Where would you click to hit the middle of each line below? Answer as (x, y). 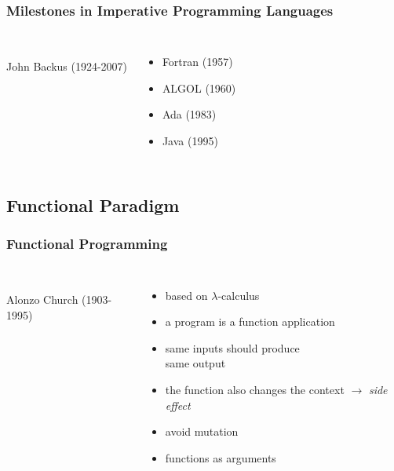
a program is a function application (250, 321)
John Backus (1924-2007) (67, 66)
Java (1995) (190, 141)
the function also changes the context (255, 389)
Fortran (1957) (197, 62)
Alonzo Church (42, 299)
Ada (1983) (189, 114)
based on (186, 295)
